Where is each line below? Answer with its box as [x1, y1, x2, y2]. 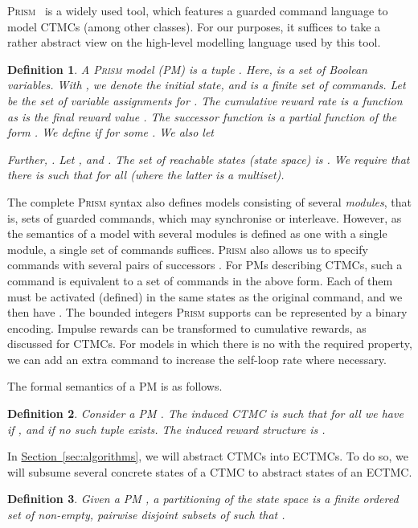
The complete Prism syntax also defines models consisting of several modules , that [7, 193, 412, 210]
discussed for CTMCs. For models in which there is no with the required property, [7, 335, 412, 352]
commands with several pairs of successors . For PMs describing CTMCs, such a [7, 256, 403, 273]
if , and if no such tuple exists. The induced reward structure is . [7, 420, 326, 437]
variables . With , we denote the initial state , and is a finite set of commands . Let [7, 76, 406, 93]
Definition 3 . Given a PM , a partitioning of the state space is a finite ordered [7, 490, 399, 507]
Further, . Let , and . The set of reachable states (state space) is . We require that [7, 150, 410, 167]
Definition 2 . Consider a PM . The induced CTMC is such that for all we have [7, 405, 404, 422]
